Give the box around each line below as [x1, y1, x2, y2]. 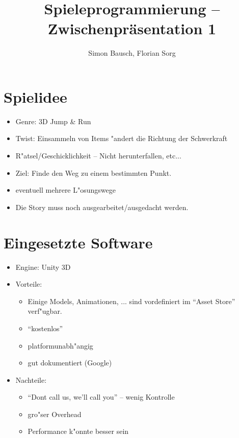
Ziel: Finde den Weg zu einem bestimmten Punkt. [15, 167, 172, 178]
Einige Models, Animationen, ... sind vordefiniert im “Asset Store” [28, 295, 235, 306]
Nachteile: [15, 374, 47, 385]
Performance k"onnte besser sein [28, 426, 129, 436]
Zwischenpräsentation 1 [47, 18, 217, 39]
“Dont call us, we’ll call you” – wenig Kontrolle [28, 391, 175, 402]
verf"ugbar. [28, 306, 62, 316]
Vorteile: [15, 279, 42, 289]
